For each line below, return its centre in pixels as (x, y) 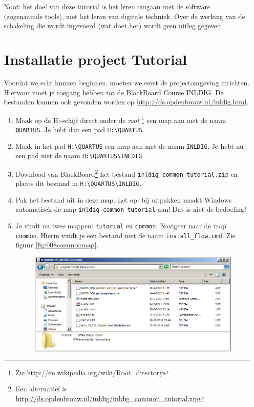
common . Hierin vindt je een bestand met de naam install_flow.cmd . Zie (125, 235)
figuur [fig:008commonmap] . (57, 245)
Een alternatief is (41, 389)
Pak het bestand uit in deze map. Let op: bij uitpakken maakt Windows (124, 199)
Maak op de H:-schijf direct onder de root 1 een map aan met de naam (121, 119)
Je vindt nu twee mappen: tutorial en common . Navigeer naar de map (121, 226)
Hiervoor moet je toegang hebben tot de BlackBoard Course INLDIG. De (114, 92)
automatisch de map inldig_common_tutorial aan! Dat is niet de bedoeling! (131, 209)
